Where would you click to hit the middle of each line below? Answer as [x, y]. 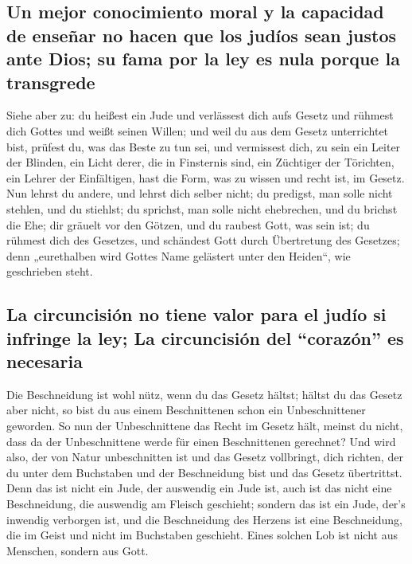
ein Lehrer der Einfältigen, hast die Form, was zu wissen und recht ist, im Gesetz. [206, 177]
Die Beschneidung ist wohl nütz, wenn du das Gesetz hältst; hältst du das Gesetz [204, 394]
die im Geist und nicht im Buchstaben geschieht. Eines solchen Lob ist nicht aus [202, 535]
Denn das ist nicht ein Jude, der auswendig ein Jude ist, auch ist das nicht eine [199, 488]
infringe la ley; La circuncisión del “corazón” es [205, 337]
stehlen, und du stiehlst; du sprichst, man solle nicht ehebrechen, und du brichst [202, 208]
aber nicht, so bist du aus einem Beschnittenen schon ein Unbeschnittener [186, 410]
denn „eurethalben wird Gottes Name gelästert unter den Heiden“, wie [179, 255]
